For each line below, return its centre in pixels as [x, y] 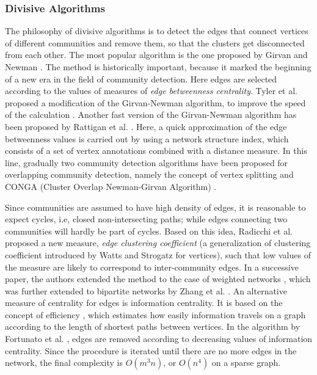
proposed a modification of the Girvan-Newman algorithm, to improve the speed [155, 102]
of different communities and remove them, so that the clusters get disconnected [155, 42]
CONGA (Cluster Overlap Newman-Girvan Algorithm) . [111, 186]
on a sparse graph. [246, 362]
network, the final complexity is [64, 362]
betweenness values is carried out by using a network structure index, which [147, 138]
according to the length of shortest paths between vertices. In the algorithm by [153, 326]
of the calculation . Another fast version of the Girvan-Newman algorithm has [151, 115]
